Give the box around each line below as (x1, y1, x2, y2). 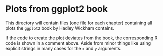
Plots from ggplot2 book (5, 3, 108, 15)
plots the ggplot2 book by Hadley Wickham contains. (5, 25, 114, 31)
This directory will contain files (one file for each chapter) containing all (5, 20, 152, 26)
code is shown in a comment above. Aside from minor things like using (5, 40, 151, 46)
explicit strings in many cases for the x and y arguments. (5, 45, 122, 51)
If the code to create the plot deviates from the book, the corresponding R (5, 35, 158, 41)
